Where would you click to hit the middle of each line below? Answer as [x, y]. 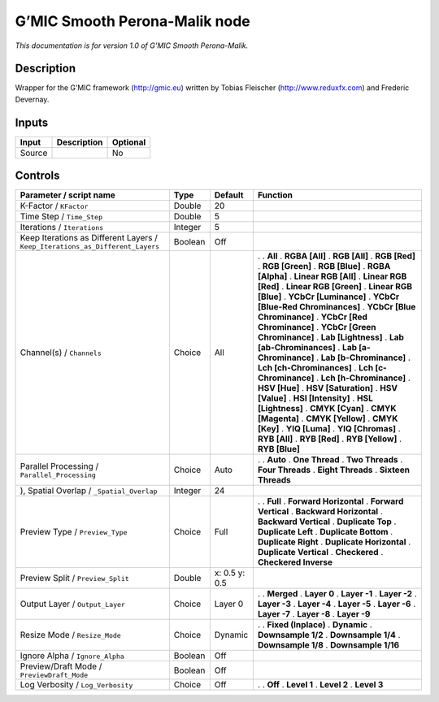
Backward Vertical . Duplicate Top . [327, 522]
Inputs [32, 122]
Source [34, 153]
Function [275, 195]
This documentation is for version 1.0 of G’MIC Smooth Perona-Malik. [132, 45]
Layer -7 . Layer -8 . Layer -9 [314, 614]
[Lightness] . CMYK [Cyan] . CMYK [327, 409]
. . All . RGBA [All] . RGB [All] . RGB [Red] [337, 256]
